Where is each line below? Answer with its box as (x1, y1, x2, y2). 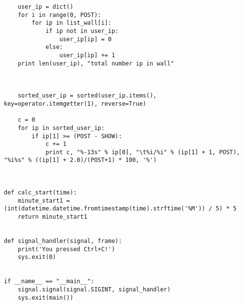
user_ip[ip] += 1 (59, 51, 115, 59)
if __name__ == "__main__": (4, 278, 95, 285)
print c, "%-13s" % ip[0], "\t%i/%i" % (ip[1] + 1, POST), (45, 148, 240, 156)
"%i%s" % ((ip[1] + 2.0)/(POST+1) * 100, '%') (4, 157, 157, 164)
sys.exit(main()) (17, 294, 74, 301)
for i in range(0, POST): (17, 11, 101, 18)
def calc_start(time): (4, 189, 77, 196)
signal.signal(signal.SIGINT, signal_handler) (17, 286, 171, 293)
